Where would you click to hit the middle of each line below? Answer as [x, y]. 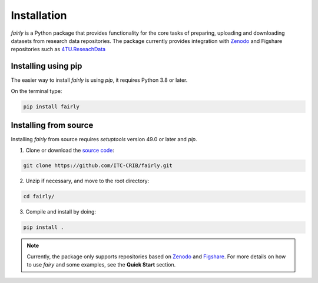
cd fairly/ [39, 197]
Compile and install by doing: [61, 212]
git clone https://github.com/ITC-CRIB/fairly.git [98, 166]
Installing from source [52, 126]
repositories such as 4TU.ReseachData [58, 49]
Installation [39, 15]
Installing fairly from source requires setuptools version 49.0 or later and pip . [104, 139]
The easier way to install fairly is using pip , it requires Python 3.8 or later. [99, 80]
